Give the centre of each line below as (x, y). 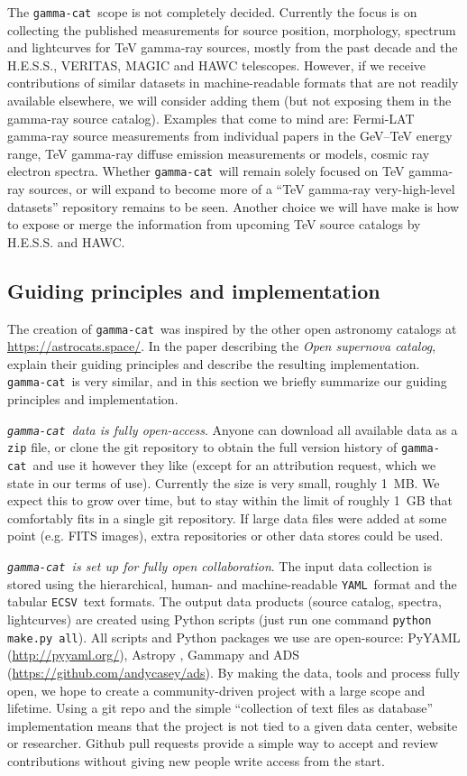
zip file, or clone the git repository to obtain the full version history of (202, 447)
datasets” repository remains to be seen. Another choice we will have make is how (233, 206)
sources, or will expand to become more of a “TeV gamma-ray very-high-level (242, 189)
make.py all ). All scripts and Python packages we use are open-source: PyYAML (234, 637)
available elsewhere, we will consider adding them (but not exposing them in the (229, 101)
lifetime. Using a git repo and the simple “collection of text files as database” (220, 708)
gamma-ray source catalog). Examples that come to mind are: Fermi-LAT (211, 118)
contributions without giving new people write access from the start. (196, 760)
